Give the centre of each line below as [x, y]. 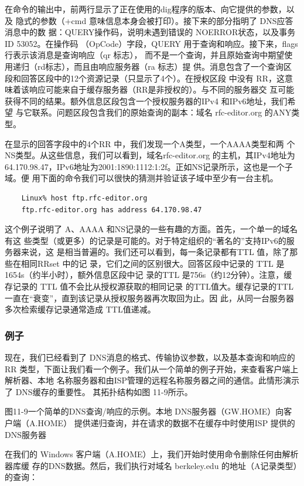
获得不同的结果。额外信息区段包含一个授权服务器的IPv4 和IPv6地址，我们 [146, 101]
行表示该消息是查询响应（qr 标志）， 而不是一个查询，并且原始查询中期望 [145, 55]
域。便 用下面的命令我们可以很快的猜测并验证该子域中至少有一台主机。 [141, 178]
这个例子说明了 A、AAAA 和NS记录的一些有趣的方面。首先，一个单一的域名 [151, 229]
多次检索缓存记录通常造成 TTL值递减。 [80, 309]
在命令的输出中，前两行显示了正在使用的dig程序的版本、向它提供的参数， [146, 9]
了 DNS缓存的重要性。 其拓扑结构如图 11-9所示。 [99, 391]
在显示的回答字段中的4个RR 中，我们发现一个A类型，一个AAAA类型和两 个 [150, 143]
